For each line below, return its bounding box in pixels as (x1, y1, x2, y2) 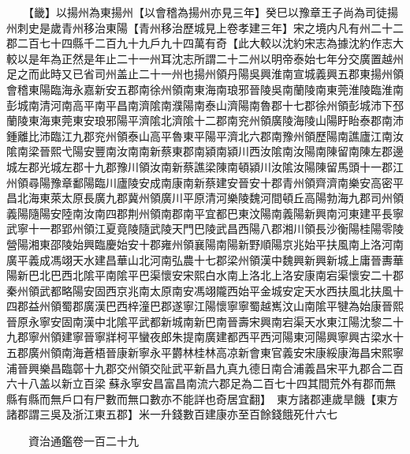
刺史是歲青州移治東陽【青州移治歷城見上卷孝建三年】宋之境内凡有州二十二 (17, 19, 404, 36)
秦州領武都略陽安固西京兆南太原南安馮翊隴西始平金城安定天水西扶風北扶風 (6, 282, 393, 298)
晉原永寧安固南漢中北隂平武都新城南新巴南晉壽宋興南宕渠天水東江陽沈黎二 (6, 313, 393, 329)
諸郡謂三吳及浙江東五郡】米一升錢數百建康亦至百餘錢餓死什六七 (6, 406, 337, 422)
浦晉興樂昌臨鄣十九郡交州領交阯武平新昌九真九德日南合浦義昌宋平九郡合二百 (6, 359, 404, 376)
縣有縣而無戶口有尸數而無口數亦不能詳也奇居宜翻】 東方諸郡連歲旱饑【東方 (6, 390, 398, 407)
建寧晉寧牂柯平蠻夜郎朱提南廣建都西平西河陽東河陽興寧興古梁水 (61, 328, 393, 345)
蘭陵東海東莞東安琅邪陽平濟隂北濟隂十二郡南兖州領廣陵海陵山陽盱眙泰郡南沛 (6, 112, 404, 129)
